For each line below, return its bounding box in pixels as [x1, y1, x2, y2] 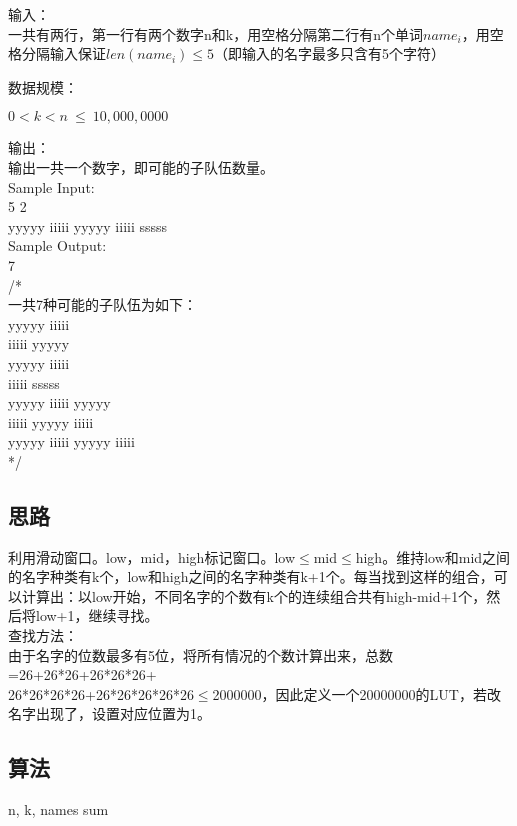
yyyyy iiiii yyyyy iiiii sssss [8, 215, 168, 236]
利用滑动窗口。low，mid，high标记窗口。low [8, 546, 296, 567]
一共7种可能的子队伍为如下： [8, 294, 197, 315]
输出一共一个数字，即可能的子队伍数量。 [8, 156, 274, 177]
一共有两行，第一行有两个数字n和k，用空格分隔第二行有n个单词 [8, 23, 423, 44]
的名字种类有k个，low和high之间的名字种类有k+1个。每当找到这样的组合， [8, 566, 494, 587]
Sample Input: [8, 176, 95, 197]
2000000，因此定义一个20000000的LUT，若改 [212, 683, 501, 704]
